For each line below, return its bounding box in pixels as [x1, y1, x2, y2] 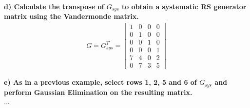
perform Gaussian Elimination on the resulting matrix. [4, 87, 192, 97]
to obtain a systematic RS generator [121, 1, 247, 11]
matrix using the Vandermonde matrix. [4, 11, 139, 21]
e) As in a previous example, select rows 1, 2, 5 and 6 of [4, 77, 197, 87]
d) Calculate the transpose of [4, 1, 104, 11]
